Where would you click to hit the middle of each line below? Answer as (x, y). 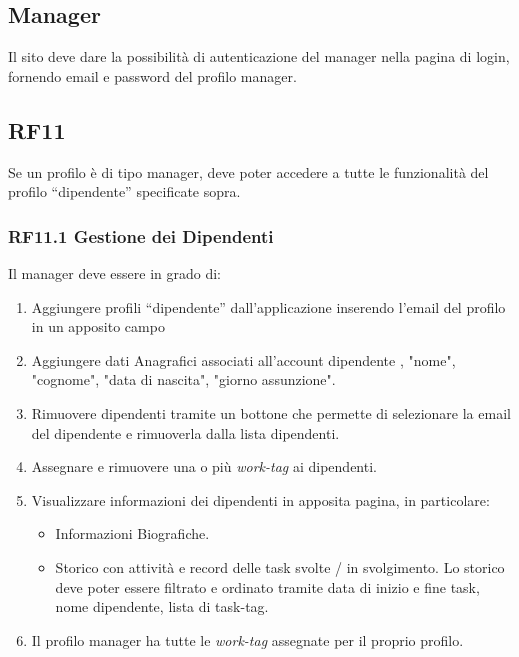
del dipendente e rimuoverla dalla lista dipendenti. (185, 432)
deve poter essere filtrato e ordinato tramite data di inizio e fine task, (267, 586)
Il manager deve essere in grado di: (114, 273)
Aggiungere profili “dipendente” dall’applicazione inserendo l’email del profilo (268, 306)
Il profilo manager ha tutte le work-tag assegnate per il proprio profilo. (247, 639)
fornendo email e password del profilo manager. (152, 75)
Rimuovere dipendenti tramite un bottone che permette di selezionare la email (271, 412)
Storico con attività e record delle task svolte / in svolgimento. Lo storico (280, 566)
